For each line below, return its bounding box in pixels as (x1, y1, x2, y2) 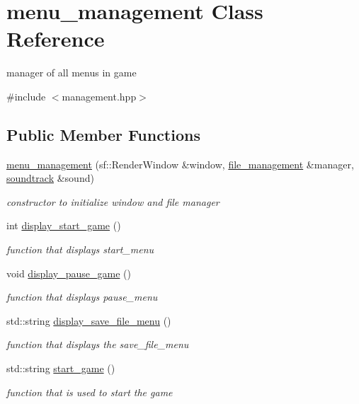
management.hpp (62, 88, 137, 103)
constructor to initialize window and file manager (6, 194, 220, 209)
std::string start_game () (6, 361, 115, 376)
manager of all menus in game (6, 65, 137, 80)
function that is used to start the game (6, 384, 173, 399)
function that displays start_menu (6, 242, 154, 257)
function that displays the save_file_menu (6, 337, 189, 352)
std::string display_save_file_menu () (6, 313, 171, 328)
